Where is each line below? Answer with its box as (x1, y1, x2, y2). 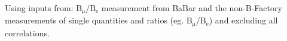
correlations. (5, 26, 50, 39)
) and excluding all (209, 14, 278, 26)
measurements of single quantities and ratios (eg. (5, 14, 184, 26)
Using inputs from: (5, 2, 74, 13)
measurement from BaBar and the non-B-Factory (101, 2, 282, 13)
